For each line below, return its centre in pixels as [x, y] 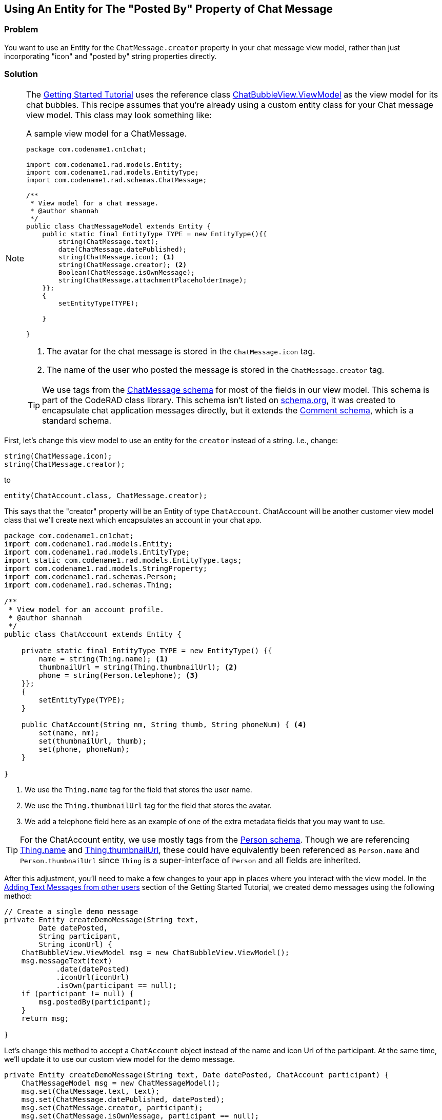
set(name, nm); [69, 733]
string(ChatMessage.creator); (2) [123, 264]
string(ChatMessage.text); [108, 241]
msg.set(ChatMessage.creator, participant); [112, 1107]
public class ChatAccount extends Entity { [93, 634]
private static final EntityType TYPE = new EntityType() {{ [147, 650]
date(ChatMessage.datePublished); [123, 249]
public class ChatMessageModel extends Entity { [119, 226]
